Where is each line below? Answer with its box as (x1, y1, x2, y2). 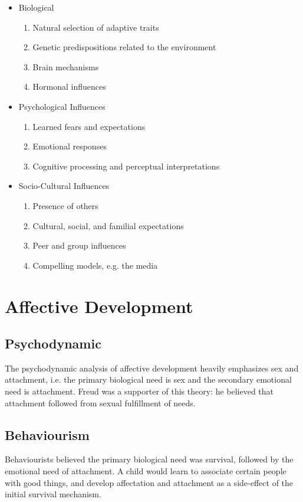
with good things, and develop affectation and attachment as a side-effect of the (5, 476, 294, 488)
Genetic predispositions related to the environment (32, 41, 216, 53)
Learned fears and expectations (32, 120, 146, 132)
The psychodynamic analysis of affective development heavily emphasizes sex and (5, 361, 299, 374)
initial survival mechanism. (5, 488, 101, 500)
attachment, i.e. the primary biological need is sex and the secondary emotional (5, 373, 292, 386)
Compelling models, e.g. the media (32, 259, 158, 271)
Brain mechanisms (32, 60, 99, 73)
